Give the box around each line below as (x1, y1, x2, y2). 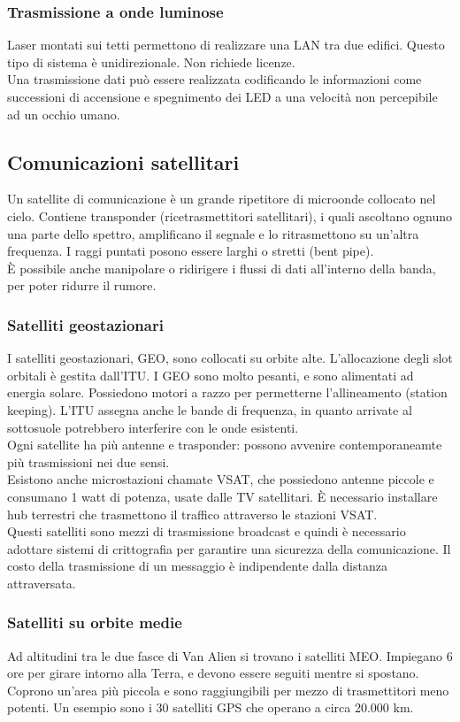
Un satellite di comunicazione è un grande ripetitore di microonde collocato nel (7, 189, 436, 208)
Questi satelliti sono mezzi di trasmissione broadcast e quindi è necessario (7, 522, 406, 541)
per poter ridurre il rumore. (7, 276, 157, 295)
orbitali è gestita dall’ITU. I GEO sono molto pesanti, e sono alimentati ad (7, 365, 414, 384)
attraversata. (7, 573, 76, 592)
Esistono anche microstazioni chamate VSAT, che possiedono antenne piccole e (7, 470, 434, 488)
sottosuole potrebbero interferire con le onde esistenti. (7, 418, 299, 436)
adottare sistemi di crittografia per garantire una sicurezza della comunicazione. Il (7, 539, 451, 557)
